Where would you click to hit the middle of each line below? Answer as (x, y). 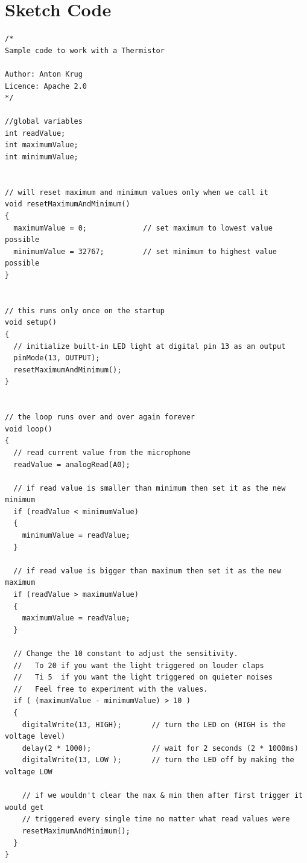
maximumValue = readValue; (76, 618)
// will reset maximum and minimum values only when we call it (137, 192)
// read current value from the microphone (102, 452)
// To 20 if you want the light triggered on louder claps (139, 665)
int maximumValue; (42, 145)
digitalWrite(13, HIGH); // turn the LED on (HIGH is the (154, 724)
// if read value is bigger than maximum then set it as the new (147, 571)
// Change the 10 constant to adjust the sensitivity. (126, 654)
